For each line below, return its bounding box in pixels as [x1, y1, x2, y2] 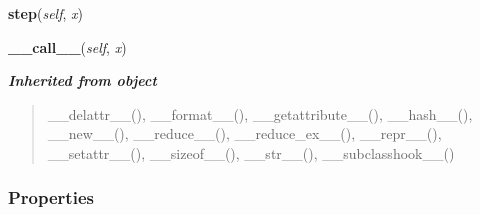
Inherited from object [8, 70, 157, 91]
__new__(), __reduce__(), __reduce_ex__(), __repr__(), [47, 123, 442, 144]
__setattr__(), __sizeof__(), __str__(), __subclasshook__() [47, 142, 455, 163]
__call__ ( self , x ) [8, 36, 127, 57]
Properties [8, 185, 94, 210]
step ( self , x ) [8, 3, 83, 23]
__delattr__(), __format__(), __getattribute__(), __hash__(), [47, 103, 473, 124]
